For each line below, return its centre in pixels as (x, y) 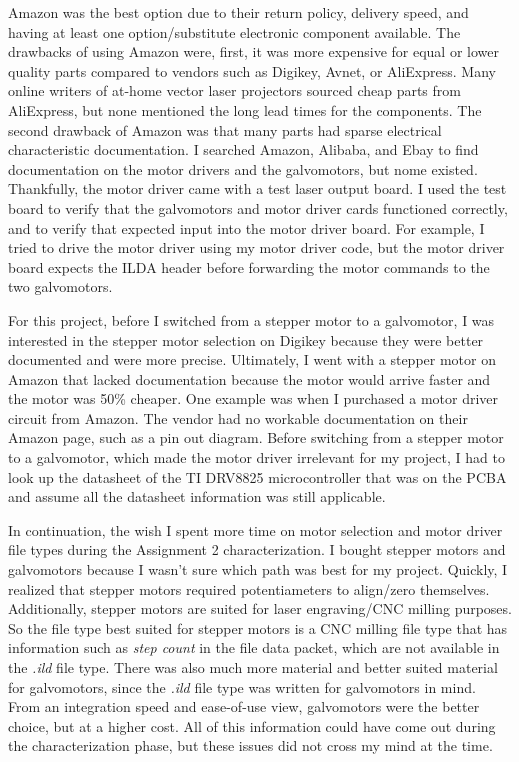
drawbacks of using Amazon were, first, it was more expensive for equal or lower (253, 51)
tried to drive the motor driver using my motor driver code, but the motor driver (256, 247)
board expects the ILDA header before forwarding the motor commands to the (249, 266)
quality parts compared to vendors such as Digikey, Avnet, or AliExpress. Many (252, 70)
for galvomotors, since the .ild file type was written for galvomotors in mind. (242, 686)
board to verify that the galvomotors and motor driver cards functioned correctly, (258, 207)
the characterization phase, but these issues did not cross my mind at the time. (250, 745)
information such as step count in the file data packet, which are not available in (254, 647)
